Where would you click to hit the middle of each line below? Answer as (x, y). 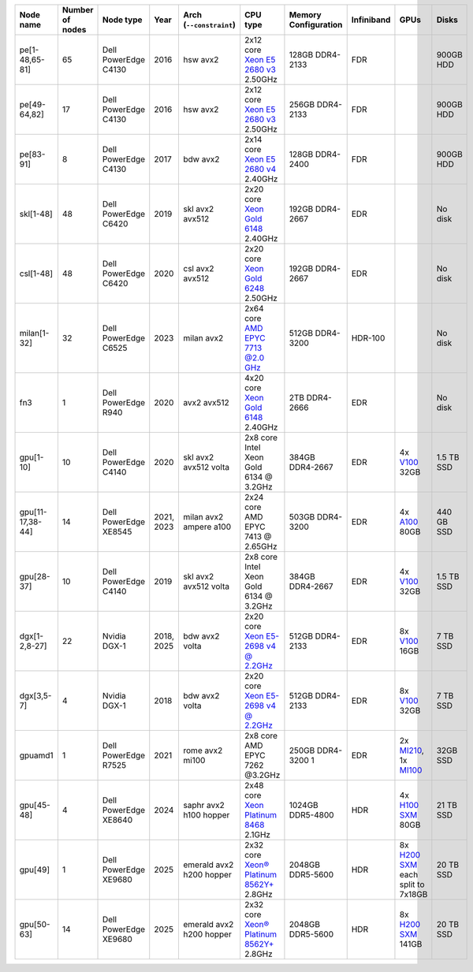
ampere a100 (207, 527)
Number (78, 10)
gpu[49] (35, 870)
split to (412, 884)
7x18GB (413, 894)
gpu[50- (35, 924)
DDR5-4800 (311, 815)
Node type (122, 20)
